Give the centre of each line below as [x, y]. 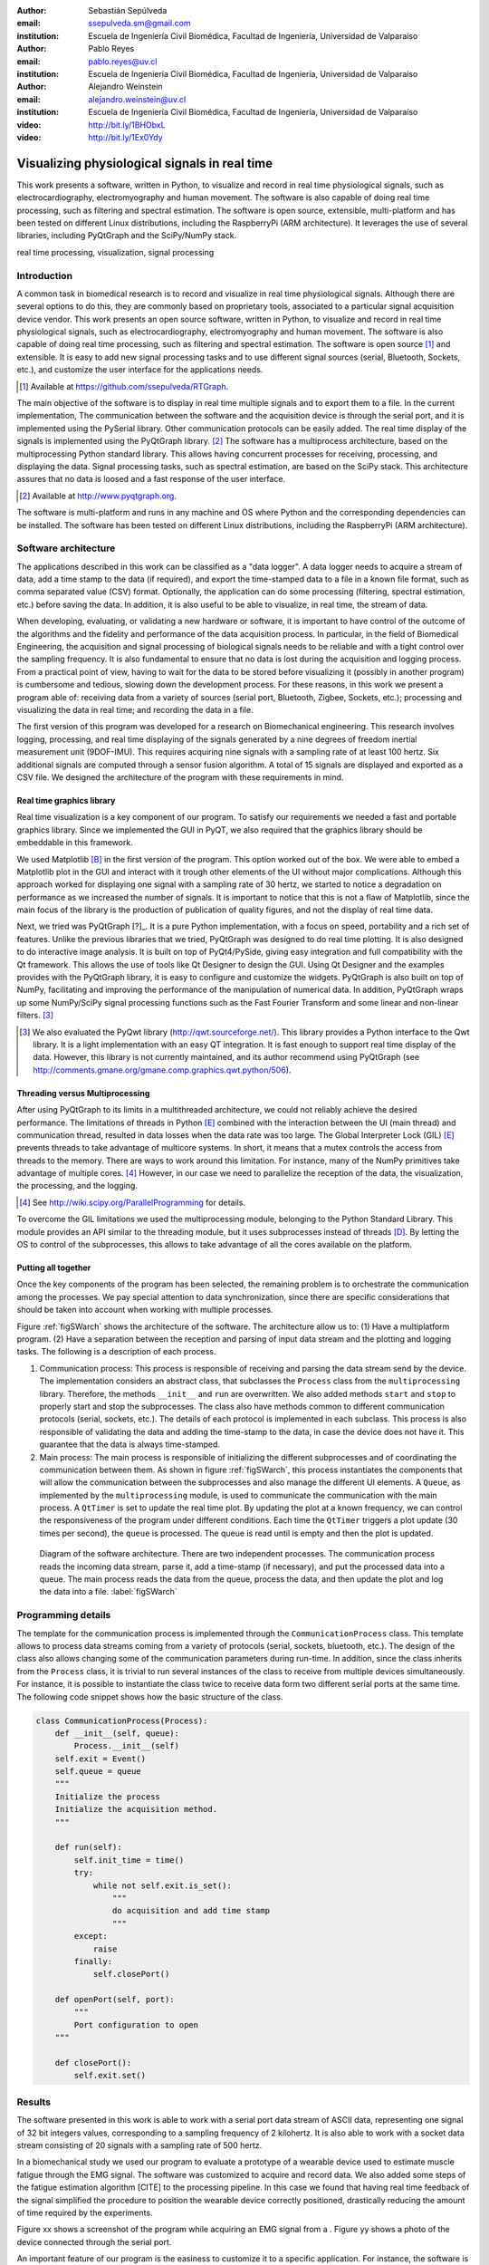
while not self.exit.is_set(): [163, 1885]
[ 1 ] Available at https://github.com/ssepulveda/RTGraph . [124, 386]
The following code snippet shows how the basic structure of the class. [150, 1696]
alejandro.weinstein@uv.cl [137, 99]
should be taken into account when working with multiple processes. [145, 1310]
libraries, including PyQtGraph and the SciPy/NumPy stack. [127, 236]
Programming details [64, 1615]
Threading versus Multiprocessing [83, 1093]
